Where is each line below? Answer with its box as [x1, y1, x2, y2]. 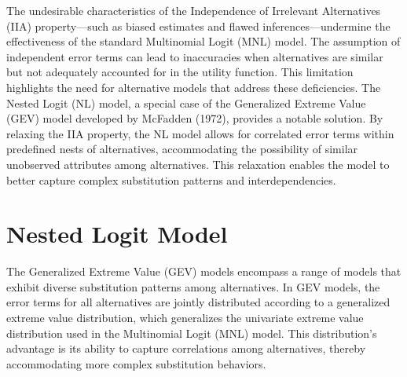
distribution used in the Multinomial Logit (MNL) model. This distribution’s [6, 324, 377, 341]
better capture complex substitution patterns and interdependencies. [6, 171, 336, 188]
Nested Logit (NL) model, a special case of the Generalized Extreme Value [6, 94, 366, 111]
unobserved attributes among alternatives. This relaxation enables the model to [6, 156, 390, 172]
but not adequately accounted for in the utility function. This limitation [6, 64, 354, 80]
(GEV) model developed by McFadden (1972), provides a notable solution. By [6, 110, 383, 126]
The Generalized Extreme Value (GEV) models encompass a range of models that [6, 263, 401, 280]
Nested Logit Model [6, 218, 228, 250]
